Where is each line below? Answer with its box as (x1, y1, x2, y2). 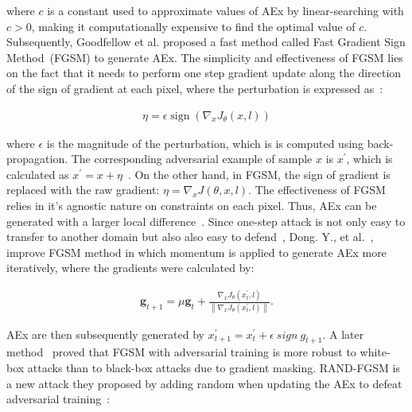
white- (360, 344, 391, 360)
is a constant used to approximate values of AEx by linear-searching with (47, 2, 404, 18)
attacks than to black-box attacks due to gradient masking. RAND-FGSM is (27, 359, 400, 375)
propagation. (6, 150, 68, 167)
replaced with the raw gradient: (6, 181, 160, 198)
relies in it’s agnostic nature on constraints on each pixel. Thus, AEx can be (6, 196, 377, 213)
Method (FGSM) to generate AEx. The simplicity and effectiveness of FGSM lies (6, 49, 403, 65)
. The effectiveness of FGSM (248, 181, 386, 198)
